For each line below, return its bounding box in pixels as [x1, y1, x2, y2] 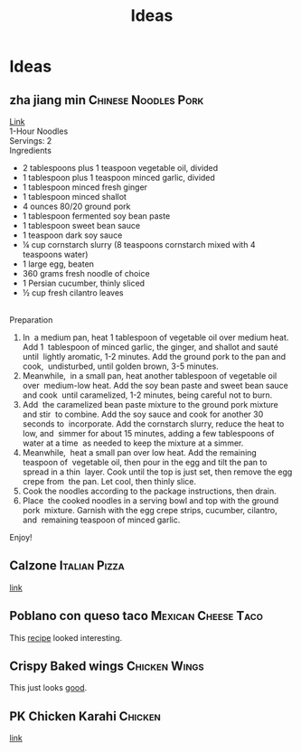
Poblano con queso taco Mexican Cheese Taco [9, 608, 264, 624]
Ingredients [9, 146, 52, 155]
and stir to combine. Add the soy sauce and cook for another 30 [22, 409, 264, 419]
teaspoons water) [22, 249, 89, 259]
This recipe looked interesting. [9, 632, 123, 643]
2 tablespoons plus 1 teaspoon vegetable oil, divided [22, 163, 219, 173]
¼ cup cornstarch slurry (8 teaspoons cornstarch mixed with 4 [22, 240, 256, 249]
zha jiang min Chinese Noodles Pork [9, 92, 204, 108]
